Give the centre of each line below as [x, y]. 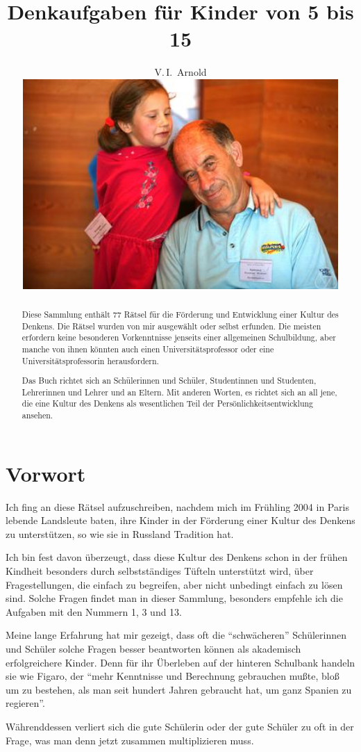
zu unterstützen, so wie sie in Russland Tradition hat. [120, 533]
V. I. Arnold [180, 72]
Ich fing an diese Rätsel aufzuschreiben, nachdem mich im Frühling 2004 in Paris [177, 506]
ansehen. [37, 415]
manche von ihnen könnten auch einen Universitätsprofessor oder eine [148, 349]
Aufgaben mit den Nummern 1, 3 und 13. [94, 611]
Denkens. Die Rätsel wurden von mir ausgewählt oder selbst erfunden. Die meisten [171, 326]
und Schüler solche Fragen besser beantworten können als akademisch [153, 648]
